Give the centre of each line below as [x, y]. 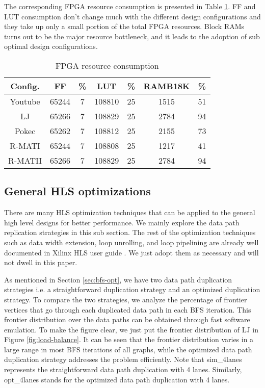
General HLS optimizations [77, 191]
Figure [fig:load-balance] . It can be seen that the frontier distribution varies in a [129, 339]
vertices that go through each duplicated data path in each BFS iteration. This [128, 309]
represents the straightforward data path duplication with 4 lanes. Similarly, [123, 369]
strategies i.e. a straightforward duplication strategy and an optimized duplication [132, 289]
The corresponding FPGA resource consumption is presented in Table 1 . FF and [130, 6]
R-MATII [25, 160]
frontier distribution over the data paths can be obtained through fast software [127, 319]
